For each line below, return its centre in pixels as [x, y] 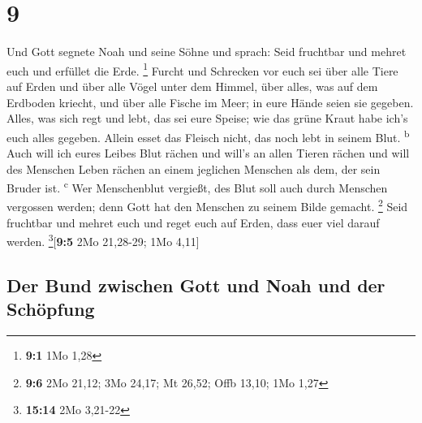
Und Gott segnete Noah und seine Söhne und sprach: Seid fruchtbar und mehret [207, 52]
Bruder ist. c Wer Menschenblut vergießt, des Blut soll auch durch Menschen [197, 186]
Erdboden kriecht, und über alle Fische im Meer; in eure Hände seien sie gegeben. [210, 102]
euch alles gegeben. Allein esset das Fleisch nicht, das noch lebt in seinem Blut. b [208, 136]
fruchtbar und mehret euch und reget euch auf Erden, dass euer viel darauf [193, 222]
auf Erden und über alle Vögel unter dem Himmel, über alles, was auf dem [192, 86]
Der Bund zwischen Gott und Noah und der [196, 285]
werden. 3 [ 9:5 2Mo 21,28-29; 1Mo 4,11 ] [103, 240]
